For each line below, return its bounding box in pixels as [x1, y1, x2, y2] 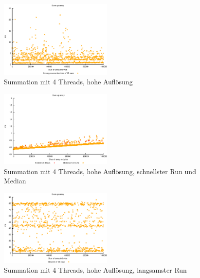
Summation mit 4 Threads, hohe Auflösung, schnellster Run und [4, 166, 196, 176]
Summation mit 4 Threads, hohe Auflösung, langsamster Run [4, 265, 187, 275]
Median [4, 176, 26, 186]
